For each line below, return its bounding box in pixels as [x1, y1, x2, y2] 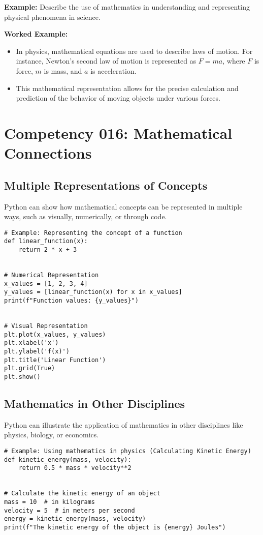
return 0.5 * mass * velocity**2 [18, 464, 131, 472]
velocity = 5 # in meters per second [4, 507, 135, 514]
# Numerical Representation [4, 271, 99, 279]
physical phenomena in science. [4, 11, 101, 22]
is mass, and [44, 65, 82, 76]
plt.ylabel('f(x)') [4, 347, 70, 355]
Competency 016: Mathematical [4, 122, 233, 143]
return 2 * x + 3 [18, 246, 77, 254]
